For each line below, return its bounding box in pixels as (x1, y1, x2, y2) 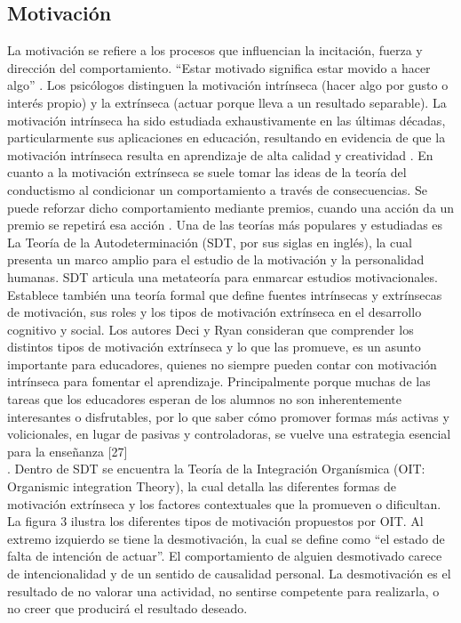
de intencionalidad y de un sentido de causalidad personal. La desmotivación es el (7, 564, 451, 583)
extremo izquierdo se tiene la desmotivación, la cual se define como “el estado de (7, 529, 445, 547)
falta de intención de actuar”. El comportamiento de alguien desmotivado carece (7, 546, 442, 565)
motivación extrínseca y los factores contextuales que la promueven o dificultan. (7, 494, 441, 513)
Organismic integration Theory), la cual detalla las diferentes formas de (7, 477, 397, 496)
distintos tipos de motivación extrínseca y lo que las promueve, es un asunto (7, 337, 421, 356)
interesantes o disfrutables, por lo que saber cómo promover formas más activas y (7, 407, 449, 425)
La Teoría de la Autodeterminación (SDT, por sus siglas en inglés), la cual (7, 232, 412, 251)
